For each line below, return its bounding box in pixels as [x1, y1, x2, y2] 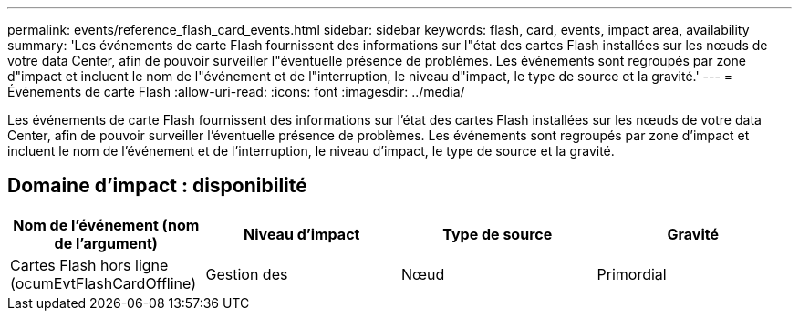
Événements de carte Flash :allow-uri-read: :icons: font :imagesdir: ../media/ [7, 84, 465, 99]
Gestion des [205, 264, 288, 283]
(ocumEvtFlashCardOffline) [10, 273, 197, 292]
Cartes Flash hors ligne [10, 255, 169, 274]
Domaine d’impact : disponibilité [7, 174, 307, 198]
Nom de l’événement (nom [13, 215, 200, 234]
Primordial [597, 264, 667, 283]
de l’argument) [54, 233, 158, 252]
